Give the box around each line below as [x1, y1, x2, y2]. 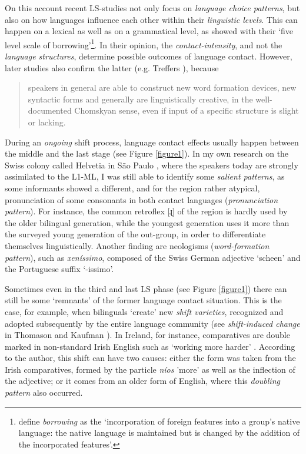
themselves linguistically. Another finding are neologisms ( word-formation [5, 239, 270, 251]
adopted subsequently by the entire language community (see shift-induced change [5, 317, 300, 329]
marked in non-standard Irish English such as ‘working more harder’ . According [5, 340, 295, 352]
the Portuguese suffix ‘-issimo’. [5, 263, 114, 275]
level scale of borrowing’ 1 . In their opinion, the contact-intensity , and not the [5, 37, 282, 51]
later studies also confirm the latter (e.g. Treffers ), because [5, 61, 219, 74]
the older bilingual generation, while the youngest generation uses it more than [5, 216, 290, 228]
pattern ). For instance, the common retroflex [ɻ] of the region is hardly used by [5, 205, 288, 217]
